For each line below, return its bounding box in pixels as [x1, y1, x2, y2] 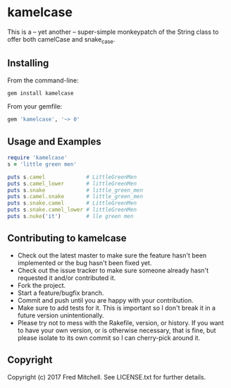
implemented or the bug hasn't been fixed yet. [17, 258, 152, 267]
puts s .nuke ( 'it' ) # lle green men [7, 213, 134, 220]
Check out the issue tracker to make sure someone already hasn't [17, 266, 209, 274]
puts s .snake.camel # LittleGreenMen [7, 200, 137, 207]
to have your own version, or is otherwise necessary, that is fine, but [17, 326, 216, 334]
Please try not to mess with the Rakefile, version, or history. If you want [17, 318, 224, 327]
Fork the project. [17, 281, 66, 289]
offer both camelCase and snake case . [7, 35, 115, 45]
